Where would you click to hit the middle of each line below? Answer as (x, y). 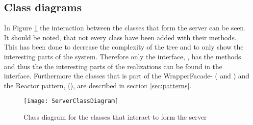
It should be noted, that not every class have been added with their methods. (120, 37)
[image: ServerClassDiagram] (71, 101)
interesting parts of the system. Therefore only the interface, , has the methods (123, 56)
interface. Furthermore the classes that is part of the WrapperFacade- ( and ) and (127, 76)
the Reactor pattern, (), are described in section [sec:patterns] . (98, 85)
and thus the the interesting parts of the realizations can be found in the (113, 66)
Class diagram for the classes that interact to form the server (115, 117)
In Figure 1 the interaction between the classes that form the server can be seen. (125, 28)
